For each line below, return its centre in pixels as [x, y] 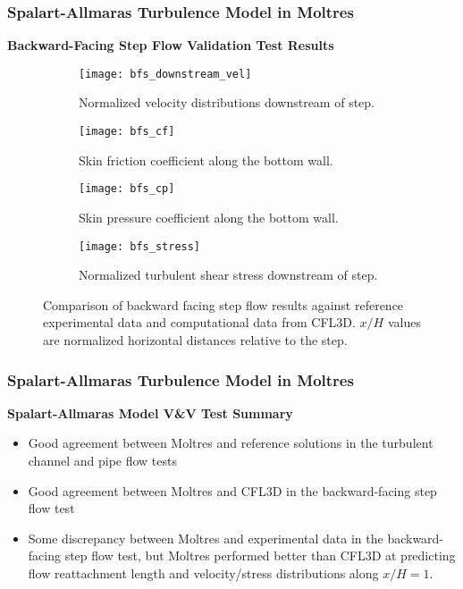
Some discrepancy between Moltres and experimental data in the [206, 538]
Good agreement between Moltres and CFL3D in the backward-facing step [232, 490]
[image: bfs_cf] [127, 132]
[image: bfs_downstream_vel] [165, 74]
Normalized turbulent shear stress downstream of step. [228, 275]
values [404, 322]
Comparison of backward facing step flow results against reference [223, 304]
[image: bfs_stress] [140, 246]
